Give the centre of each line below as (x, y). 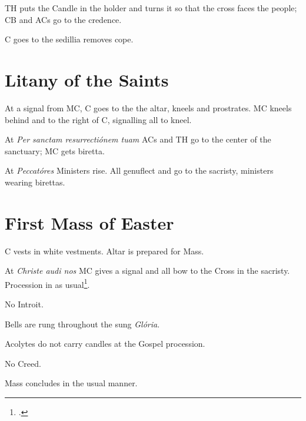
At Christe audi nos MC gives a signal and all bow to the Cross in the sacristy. (147, 271)
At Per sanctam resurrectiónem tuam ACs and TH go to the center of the (138, 139)
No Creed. (23, 363)
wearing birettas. (35, 182)
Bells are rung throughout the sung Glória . (82, 324)
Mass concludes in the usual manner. (71, 383)
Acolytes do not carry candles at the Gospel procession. (105, 344)
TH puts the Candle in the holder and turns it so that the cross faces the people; (151, 8)
